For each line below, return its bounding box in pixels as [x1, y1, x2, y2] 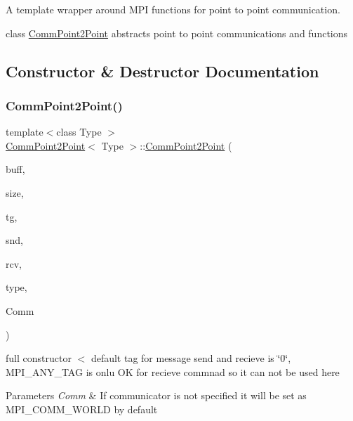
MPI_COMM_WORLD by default [6, 401, 158, 416]
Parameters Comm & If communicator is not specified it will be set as [6, 388, 307, 403]
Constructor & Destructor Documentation [6, 60, 319, 82]
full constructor [6, 351, 72, 365]
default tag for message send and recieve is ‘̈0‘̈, [91, 351, 291, 365]
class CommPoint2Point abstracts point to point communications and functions [6, 25, 348, 40]
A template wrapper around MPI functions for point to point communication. [6, 2, 340, 16]
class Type [56, 124, 102, 139]
